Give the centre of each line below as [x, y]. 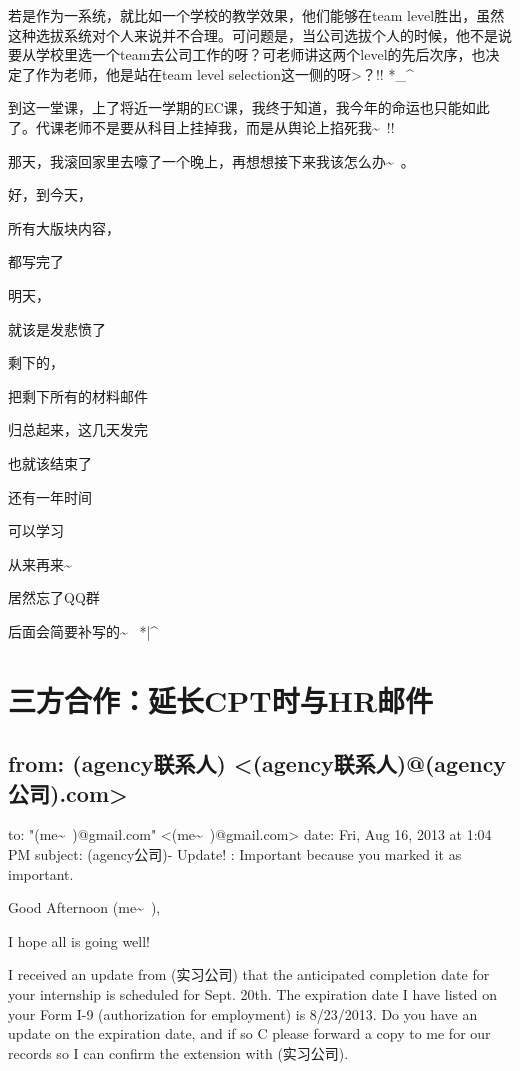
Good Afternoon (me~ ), [84, 907]
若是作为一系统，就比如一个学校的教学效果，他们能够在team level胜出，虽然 [256, 15]
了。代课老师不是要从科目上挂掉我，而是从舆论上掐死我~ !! [201, 126]
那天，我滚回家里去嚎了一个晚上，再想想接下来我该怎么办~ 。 [211, 160]
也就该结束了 [50, 462]
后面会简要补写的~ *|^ [83, 630]
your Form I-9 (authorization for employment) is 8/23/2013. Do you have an [243, 1013]
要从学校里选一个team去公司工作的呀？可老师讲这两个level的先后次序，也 [247, 54]
